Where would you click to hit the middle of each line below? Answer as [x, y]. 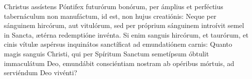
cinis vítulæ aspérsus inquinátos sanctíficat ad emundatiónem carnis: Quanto [118, 44]
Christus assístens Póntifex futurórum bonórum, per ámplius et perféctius [114, 6]
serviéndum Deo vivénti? [41, 72]
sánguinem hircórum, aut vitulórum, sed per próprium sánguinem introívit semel [124, 25]
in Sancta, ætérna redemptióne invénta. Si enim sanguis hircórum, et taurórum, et [126, 34]
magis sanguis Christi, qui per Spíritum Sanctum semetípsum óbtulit [107, 53]
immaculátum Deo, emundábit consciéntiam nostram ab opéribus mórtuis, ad [119, 63]
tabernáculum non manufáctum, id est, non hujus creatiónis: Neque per [110, 16]
